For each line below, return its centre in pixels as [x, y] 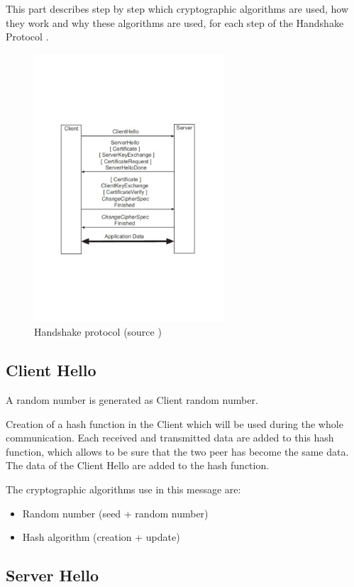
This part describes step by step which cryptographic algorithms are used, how [177, 9]
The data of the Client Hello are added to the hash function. [138, 465]
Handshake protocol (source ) [98, 332]
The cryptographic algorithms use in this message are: [123, 489]
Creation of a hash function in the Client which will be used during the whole [175, 423]
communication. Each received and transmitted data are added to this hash [170, 438]
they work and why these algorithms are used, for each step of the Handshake [175, 22]
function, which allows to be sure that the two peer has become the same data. [177, 451]
